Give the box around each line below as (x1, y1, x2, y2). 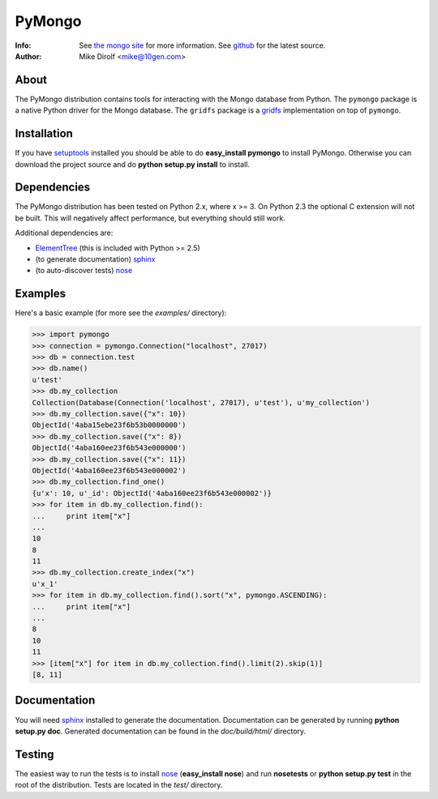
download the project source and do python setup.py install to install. (15, 159, 251, 169)
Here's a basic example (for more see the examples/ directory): (15, 308, 227, 318)
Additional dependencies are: (15, 228, 114, 238)
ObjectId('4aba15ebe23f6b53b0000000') (32, 421, 187, 429)
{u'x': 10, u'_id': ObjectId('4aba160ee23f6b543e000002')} (32, 489, 272, 498)
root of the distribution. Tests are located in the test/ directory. (15, 780, 223, 790)
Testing (15, 747, 54, 761)
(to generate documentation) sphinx (35, 254, 156, 263)
